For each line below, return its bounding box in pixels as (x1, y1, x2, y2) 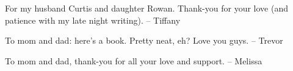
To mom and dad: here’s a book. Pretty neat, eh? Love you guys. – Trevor (5, 34, 283, 47)
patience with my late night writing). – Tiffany (5, 13, 181, 26)
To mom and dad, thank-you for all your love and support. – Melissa (5, 54, 262, 67)
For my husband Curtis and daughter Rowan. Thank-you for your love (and (5, 2, 288, 14)
